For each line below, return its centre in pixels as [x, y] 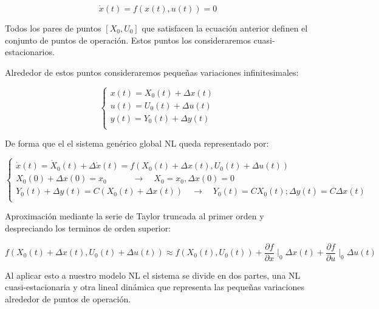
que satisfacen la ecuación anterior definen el [225, 28]
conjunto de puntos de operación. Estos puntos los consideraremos [128, 40]
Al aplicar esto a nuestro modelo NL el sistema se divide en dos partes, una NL [153, 275]
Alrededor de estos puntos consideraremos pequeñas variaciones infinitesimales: [152, 72]
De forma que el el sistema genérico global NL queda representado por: [137, 143]
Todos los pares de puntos [53, 28]
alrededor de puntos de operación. [68, 298]
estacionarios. [30, 52]
